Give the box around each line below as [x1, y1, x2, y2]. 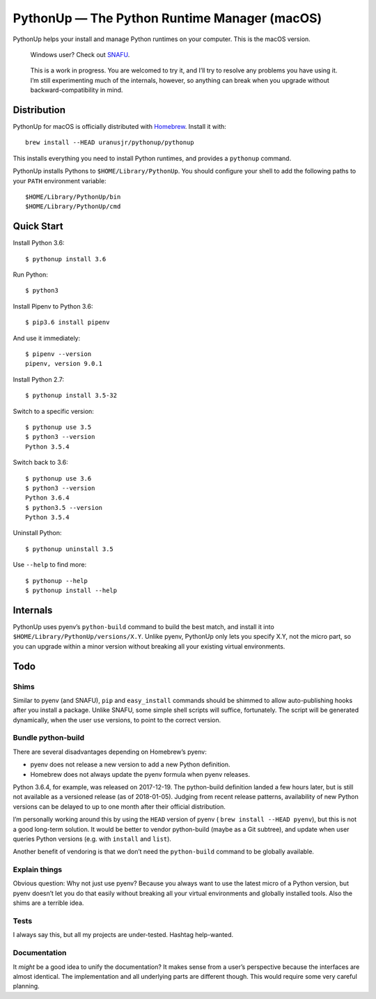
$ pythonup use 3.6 [25, 474, 92, 482]
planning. [13, 982, 40, 991]
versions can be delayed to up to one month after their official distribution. [13, 802, 226, 811]
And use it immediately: [13, 334, 80, 342]
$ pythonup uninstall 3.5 [25, 545, 114, 553]
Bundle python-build [13, 733, 85, 743]
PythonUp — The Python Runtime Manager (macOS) [13, 10, 322, 26]
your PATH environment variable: [13, 176, 107, 185]
